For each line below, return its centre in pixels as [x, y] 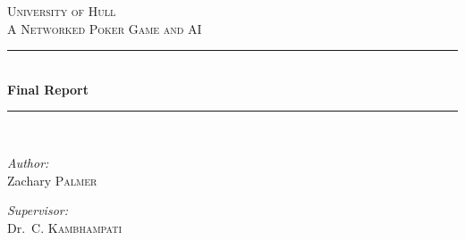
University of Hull [62, 11]
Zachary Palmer [52, 180]
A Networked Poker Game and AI [105, 28]
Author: [28, 162]
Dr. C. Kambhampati [65, 227]
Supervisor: [38, 210]
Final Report [48, 89]
